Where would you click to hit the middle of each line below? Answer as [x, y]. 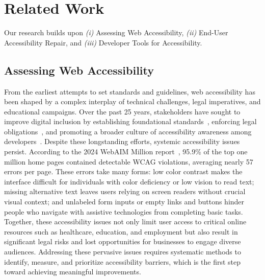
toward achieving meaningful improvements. [73, 272]
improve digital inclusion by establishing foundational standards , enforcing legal [130, 121]
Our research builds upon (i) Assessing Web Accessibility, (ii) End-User [116, 32]
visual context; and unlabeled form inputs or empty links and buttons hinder [124, 202]
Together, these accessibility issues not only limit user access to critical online [125, 221]
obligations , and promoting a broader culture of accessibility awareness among [128, 131]
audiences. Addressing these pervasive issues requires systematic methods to [123, 252]
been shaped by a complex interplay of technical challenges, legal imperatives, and [132, 101]
